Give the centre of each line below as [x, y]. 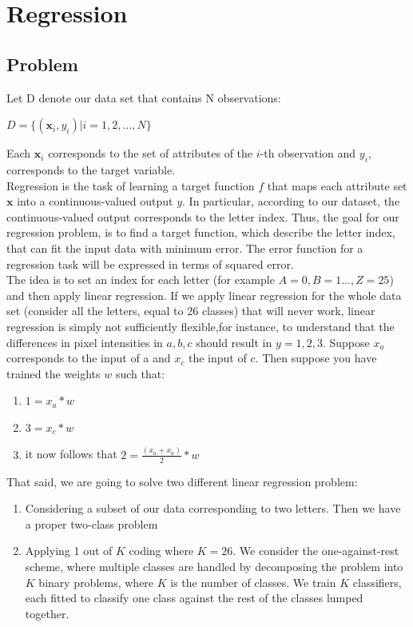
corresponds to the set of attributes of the [151, 153]
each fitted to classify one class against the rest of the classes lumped [194, 598]
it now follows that [71, 454]
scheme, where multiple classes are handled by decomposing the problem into [214, 566]
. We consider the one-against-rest [316, 551]
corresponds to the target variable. [91, 169]
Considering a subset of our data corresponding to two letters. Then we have [213, 508]
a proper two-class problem [91, 523]
